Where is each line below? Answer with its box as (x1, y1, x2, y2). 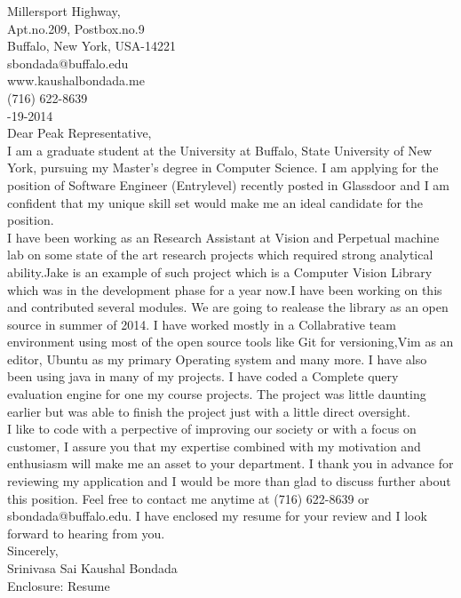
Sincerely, (7, 541, 59, 560)
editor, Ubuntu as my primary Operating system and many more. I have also (7, 349, 427, 368)
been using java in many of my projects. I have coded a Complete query (7, 367, 399, 386)
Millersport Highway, (7, 2, 121, 20)
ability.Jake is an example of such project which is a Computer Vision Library (7, 262, 433, 281)
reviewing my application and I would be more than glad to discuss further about (7, 472, 451, 490)
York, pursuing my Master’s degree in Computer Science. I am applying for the (7, 158, 439, 177)
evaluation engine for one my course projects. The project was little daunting (7, 385, 426, 403)
